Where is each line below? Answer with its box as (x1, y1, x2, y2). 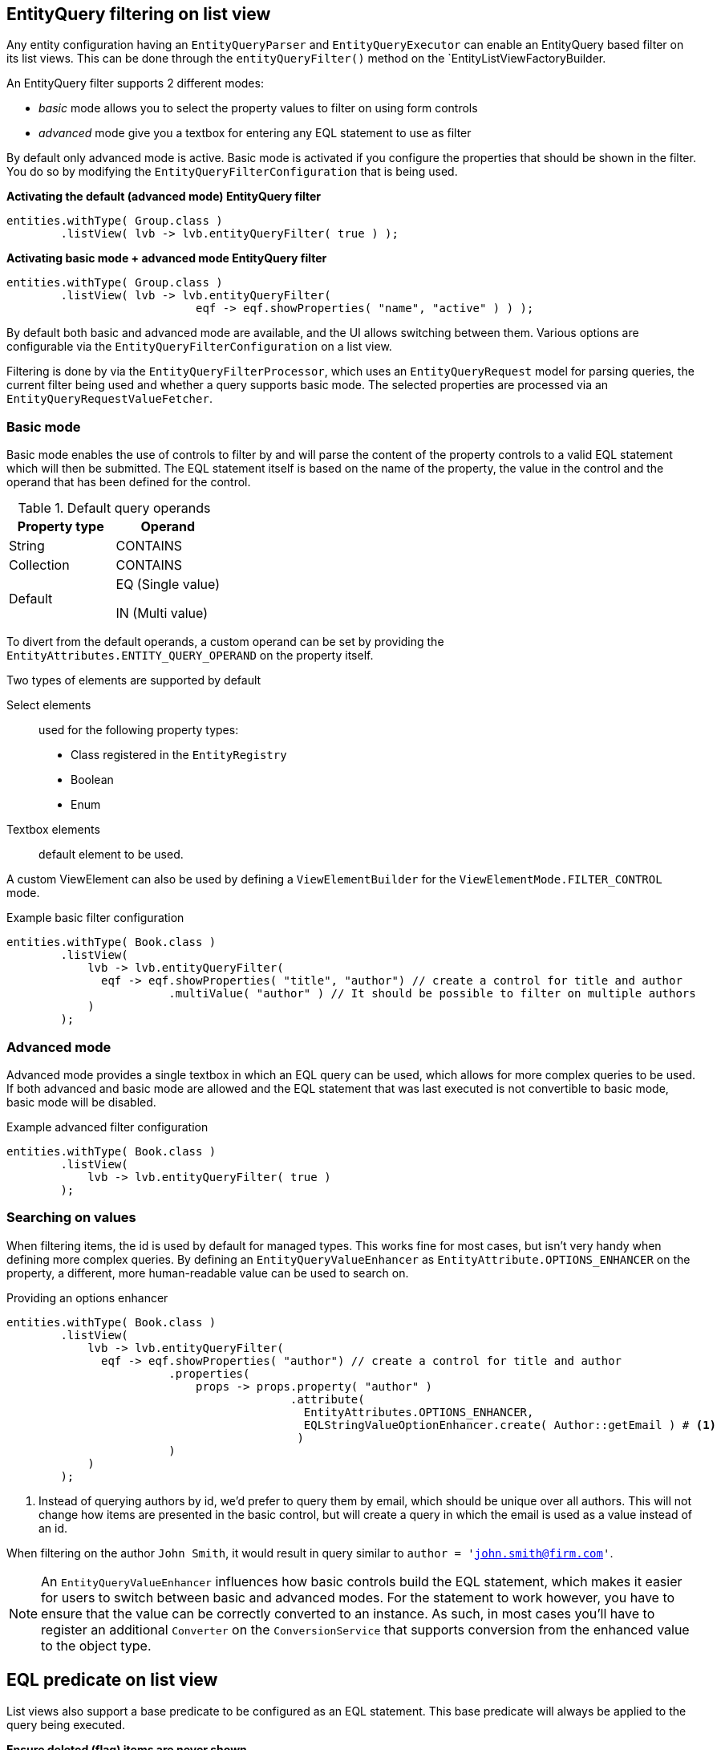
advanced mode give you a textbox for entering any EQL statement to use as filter (38, 126, 472, 140)
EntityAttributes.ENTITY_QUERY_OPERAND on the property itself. (6, 648, 374, 663)
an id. (38, 1521, 68, 1535)
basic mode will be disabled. (6, 1094, 156, 1109)
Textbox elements (6, 822, 100, 837)
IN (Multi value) (115, 605, 209, 622)
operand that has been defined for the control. (6, 475, 251, 489)
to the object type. (41, 1637, 152, 1654)
